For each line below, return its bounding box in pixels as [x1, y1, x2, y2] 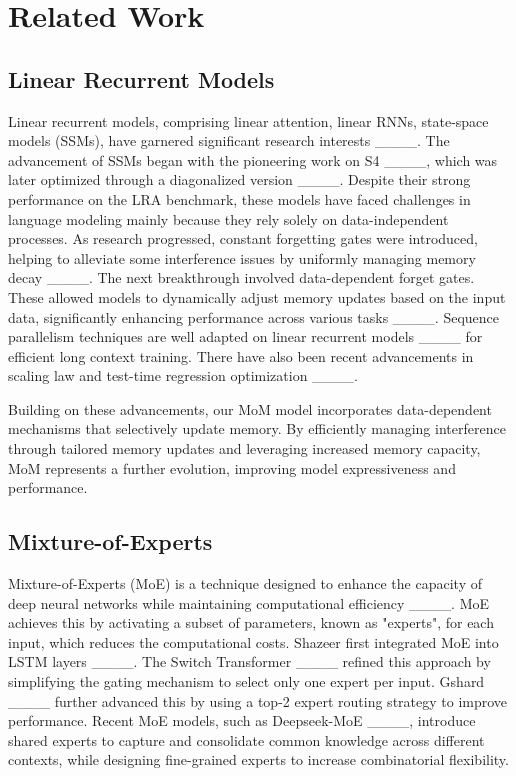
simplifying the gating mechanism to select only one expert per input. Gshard [8, 671, 485, 692]
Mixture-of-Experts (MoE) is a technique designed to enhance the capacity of [8, 573, 482, 594]
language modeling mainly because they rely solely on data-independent [8, 208, 449, 229]
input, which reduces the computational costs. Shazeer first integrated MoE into [8, 631, 499, 652]
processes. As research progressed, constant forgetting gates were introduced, [8, 228, 478, 249]
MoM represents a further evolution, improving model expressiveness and [8, 457, 456, 478]
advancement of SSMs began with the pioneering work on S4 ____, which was [8, 149, 498, 170]
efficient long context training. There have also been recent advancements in [8, 345, 474, 366]
